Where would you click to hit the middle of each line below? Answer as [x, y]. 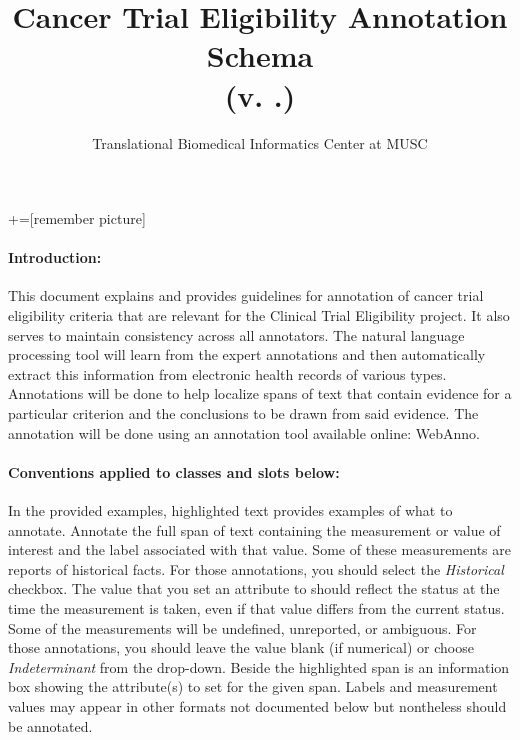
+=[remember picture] [77, 218]
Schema [260, 55]
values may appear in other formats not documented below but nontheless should [257, 705]
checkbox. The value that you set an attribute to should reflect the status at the [254, 588]
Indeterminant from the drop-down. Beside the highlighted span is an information [259, 666]
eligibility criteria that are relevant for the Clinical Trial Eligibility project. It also [259, 315]
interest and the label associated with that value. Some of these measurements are [259, 549]
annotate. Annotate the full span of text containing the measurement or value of [254, 529]
